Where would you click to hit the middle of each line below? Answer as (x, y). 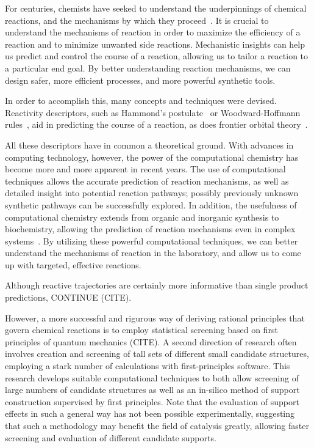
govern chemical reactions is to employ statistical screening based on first (141, 330)
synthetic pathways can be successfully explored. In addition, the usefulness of (151, 204)
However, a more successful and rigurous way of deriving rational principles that (155, 318)
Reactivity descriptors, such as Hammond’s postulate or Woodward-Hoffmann (153, 112)
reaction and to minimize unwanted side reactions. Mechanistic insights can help (155, 44)
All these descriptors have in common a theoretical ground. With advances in (149, 145)
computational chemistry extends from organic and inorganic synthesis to (142, 217)
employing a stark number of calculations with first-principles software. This (148, 366)
